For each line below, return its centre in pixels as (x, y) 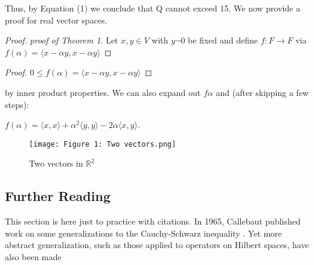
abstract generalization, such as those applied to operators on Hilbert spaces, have (157, 245)
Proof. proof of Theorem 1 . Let (62, 40)
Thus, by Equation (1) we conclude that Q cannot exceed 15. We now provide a (153, 8)
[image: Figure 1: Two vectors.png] (103, 144)
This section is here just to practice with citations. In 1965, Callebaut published (153, 221)
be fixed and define (223, 40)
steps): (17, 104)
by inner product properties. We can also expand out (103, 92)
